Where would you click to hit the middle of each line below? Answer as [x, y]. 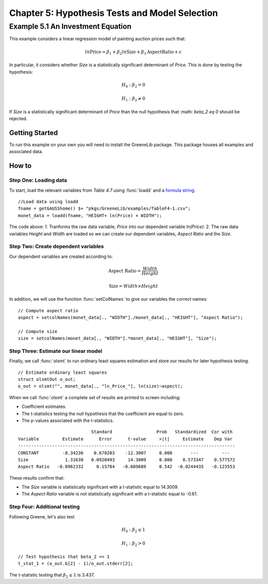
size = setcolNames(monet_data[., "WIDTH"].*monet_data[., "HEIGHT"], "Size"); [117, 338]
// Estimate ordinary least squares [63, 372]
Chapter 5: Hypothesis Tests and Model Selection [114, 13]
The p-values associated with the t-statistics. [68, 420]
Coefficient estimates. [44, 407]
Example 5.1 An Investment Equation [70, 26]
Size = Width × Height [133, 286]
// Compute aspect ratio [48, 310]
